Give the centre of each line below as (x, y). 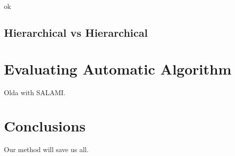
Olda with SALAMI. (35, 92)
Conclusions (45, 126)
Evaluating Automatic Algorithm (118, 68)
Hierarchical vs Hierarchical (76, 32)
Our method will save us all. (46, 149)
